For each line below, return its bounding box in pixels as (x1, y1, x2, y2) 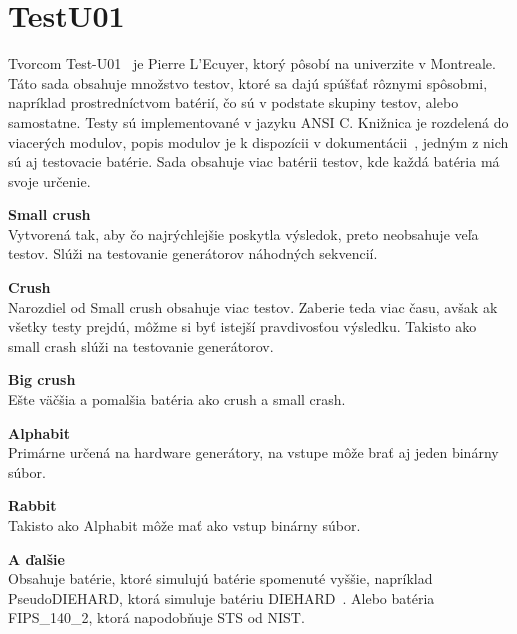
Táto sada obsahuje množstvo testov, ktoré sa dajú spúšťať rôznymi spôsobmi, (8, 72, 488, 93)
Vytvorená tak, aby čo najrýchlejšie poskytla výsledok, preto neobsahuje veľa (8, 223, 479, 244)
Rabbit (8, 495, 57, 516)
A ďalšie (8, 548, 65, 569)
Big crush (8, 369, 76, 390)
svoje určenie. (8, 170, 91, 191)
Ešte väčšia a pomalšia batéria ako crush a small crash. (8, 389, 346, 410)
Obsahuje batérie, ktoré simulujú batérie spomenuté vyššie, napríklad (8, 568, 433, 589)
